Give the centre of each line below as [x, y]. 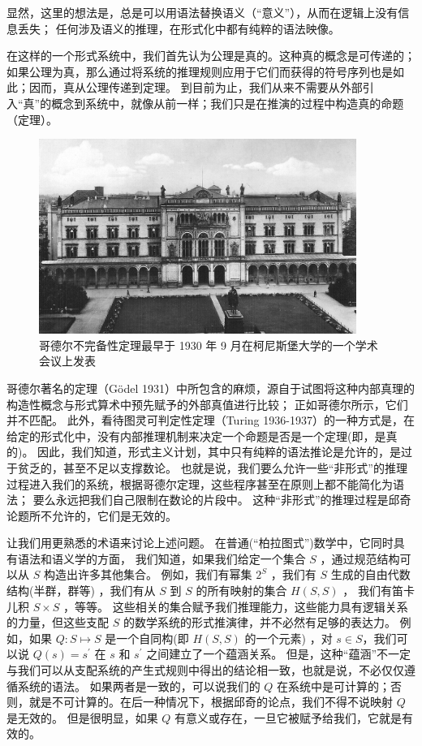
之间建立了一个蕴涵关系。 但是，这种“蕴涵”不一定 [279, 654]
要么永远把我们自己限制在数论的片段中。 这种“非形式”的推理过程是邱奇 [222, 500]
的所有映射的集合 [241, 591]
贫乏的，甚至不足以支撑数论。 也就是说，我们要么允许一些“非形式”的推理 [212, 467]
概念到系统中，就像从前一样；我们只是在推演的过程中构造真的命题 [228, 103]
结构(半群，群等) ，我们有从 [81, 591]
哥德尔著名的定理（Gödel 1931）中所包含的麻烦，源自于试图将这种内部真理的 [211, 388]
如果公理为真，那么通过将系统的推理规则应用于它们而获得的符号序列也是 [200, 71]
